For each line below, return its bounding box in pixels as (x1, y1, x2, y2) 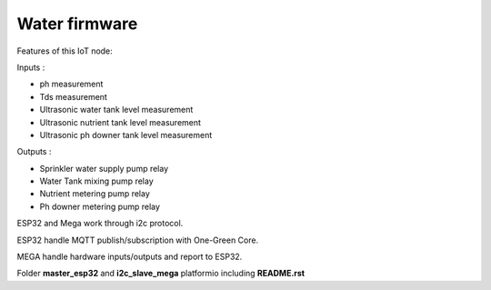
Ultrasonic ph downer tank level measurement (39, 129, 213, 140)
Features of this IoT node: (16, 45, 113, 56)
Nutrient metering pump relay (39, 188, 150, 199)
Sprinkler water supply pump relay (39, 163, 169, 174)
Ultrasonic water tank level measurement (39, 105, 194, 115)
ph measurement (39, 78, 104, 90)
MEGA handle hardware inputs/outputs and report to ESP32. (16, 251, 243, 263)
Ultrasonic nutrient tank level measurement (39, 116, 202, 127)
